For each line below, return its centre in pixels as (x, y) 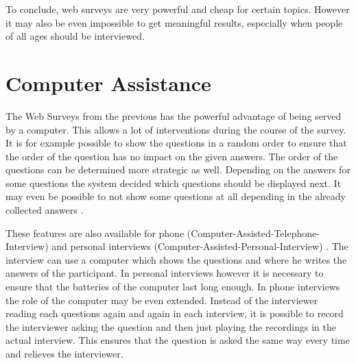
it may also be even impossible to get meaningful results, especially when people (174, 22)
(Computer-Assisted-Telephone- (253, 233)
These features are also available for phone (95, 233)
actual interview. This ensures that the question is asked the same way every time (178, 340)
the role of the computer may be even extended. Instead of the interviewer (162, 300)
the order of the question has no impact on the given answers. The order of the (172, 156)
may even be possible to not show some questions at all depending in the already (176, 196)
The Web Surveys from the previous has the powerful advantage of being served (174, 115)
